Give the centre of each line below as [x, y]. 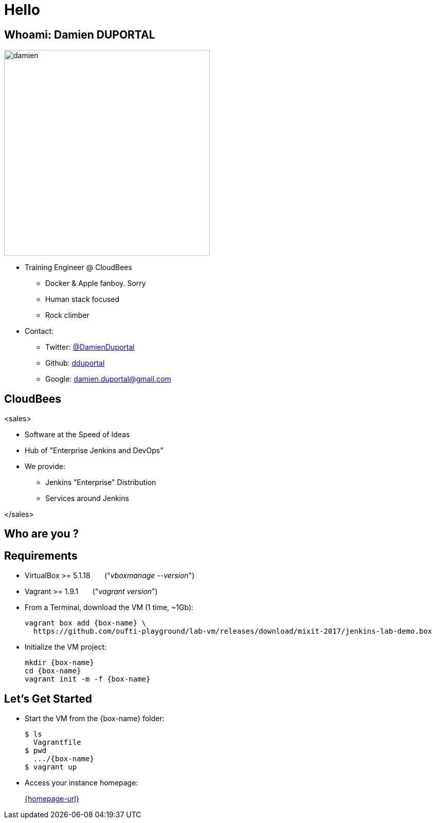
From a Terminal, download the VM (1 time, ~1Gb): [109, 607]
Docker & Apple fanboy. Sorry [96, 283]
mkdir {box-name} [59, 663]
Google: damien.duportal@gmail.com [108, 379]
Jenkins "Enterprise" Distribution [101, 482]
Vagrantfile [57, 743]
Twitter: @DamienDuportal [90, 347]
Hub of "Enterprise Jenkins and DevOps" [94, 451]
